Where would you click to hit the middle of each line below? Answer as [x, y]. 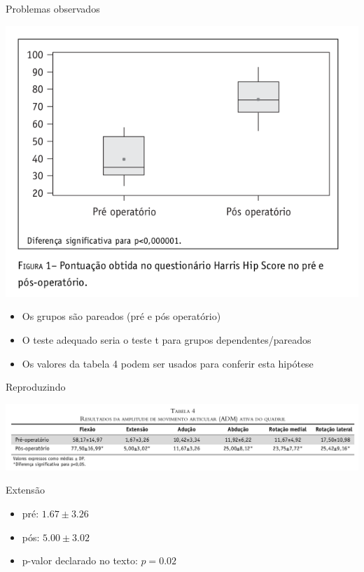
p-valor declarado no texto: [80, 560]
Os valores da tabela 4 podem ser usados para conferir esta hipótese [168, 363]
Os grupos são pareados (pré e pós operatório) [121, 316]
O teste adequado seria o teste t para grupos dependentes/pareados [167, 340]
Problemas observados [53, 8]
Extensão [25, 490]
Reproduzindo [36, 387]
